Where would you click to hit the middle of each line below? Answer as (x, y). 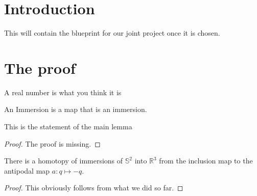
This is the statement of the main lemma (68, 127)
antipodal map (27, 170)
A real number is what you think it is (63, 92)
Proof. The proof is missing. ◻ (52, 143)
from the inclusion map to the (206, 161)
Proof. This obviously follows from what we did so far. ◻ (94, 188)
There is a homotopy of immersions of (64, 161)
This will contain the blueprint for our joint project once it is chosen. (112, 33)
